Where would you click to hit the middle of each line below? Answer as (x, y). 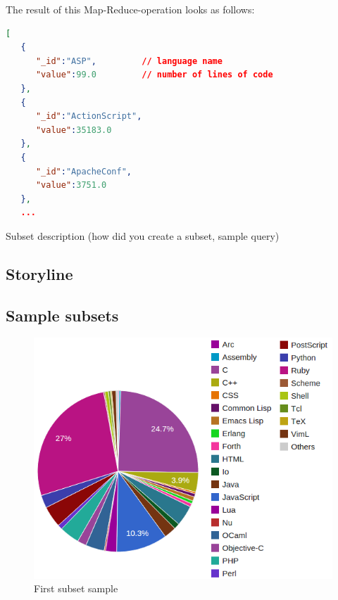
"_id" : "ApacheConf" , (83, 171)
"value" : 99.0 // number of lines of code (154, 75)
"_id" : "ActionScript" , (89, 116)
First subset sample (76, 588)
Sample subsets (62, 315)
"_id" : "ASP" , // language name (129, 61)
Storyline (39, 273)
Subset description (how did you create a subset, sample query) (143, 235)
